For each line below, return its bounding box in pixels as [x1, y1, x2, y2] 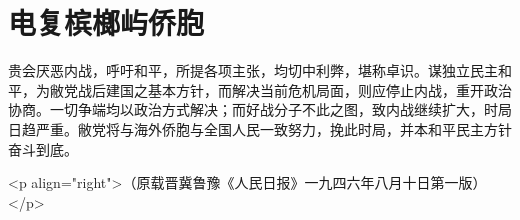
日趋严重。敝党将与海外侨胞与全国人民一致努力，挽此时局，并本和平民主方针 [8, 118, 512, 139]
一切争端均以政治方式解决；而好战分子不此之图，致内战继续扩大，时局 [49, 99, 512, 120]
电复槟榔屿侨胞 [8, 2, 205, 43]
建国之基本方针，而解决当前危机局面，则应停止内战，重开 [105, 79, 484, 100]
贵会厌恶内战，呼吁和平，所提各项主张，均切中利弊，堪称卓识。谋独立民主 [8, 60, 498, 81]
